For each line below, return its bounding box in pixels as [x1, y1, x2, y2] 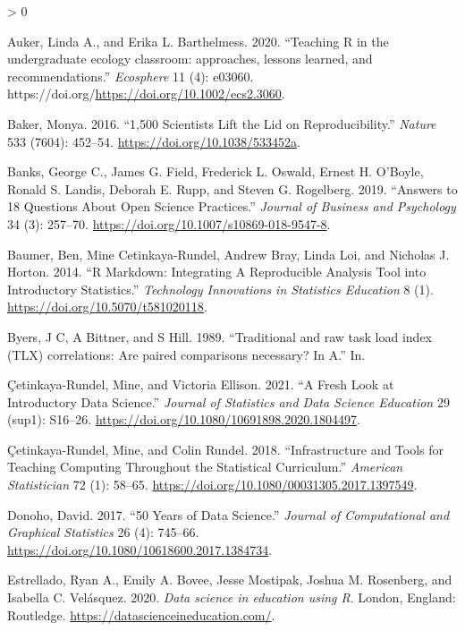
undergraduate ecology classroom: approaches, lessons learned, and [7, 49, 373, 68]
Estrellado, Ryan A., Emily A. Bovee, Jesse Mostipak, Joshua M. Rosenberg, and [7, 570, 452, 589]
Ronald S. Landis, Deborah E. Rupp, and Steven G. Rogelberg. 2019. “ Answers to [7, 179, 458, 198]
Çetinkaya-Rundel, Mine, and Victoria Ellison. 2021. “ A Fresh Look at [7, 375, 394, 394]
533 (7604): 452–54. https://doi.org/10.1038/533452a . [7, 132, 301, 150]
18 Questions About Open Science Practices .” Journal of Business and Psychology [7, 197, 456, 216]
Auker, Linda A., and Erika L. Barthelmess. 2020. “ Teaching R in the [7, 31, 389, 50]
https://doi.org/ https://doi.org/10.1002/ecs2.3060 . [7, 84, 285, 103]
